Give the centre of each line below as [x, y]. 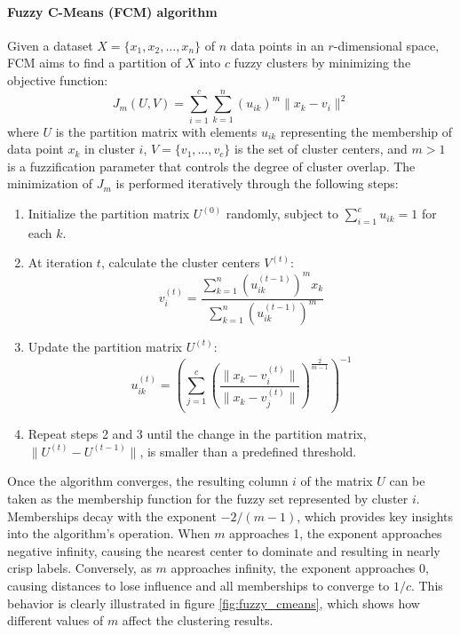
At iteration [60, 262]
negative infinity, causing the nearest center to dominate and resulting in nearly [224, 550]
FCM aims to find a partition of [94, 63]
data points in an [277, 45]
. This [427, 585]
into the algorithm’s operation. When [109, 533]
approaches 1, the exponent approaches [336, 533]
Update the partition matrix [105, 346]
